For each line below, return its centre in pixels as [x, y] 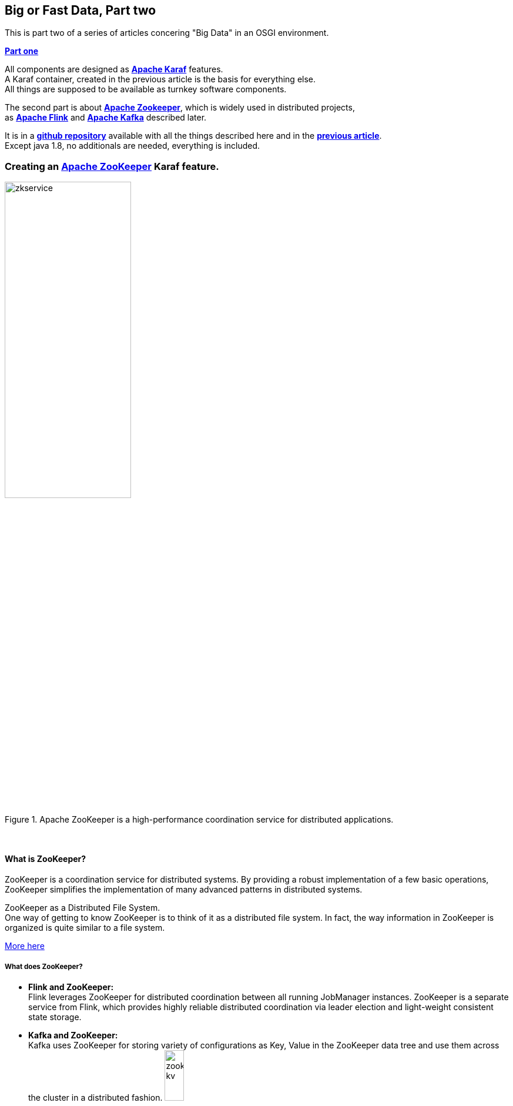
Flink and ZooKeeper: [71, 987]
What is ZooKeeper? [46, 858]
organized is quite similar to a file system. [85, 928]
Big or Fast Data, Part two [81, 10]
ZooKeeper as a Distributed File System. [83, 908]
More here [25, 946]
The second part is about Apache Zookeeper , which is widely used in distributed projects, [180, 108]
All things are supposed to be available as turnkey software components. [146, 89]
